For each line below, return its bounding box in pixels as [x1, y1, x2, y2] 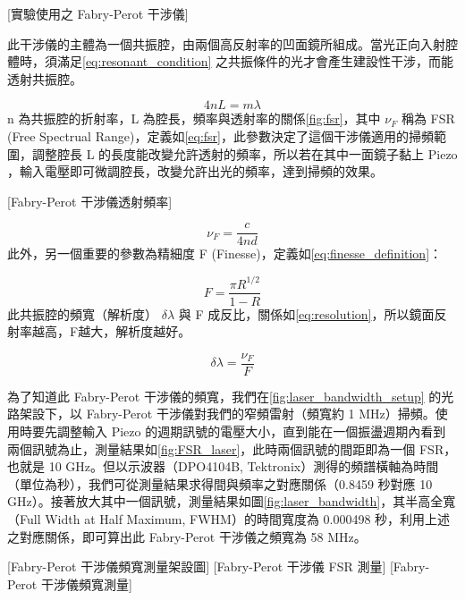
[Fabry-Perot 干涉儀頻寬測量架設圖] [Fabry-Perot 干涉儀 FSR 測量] [7, 557, 386, 576]
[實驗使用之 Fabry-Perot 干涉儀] [7, 4, 189, 22]
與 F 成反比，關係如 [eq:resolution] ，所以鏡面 [178, 304, 435, 323]
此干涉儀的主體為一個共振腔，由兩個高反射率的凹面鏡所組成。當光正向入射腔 [7, 34, 458, 53]
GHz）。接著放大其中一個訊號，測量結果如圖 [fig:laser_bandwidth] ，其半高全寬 [7, 492, 456, 511]
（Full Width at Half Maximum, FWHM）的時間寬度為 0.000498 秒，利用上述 [7, 509, 451, 528]
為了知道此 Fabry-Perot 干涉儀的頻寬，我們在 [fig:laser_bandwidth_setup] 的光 [7, 386, 454, 405]
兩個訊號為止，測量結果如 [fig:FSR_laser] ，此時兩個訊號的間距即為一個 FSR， [7, 439, 457, 458]
